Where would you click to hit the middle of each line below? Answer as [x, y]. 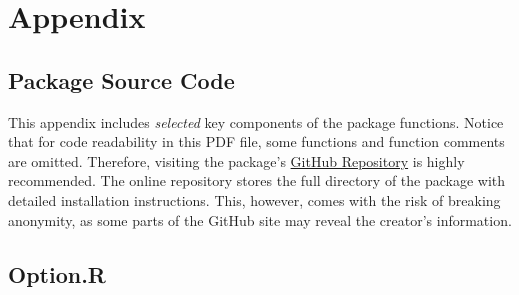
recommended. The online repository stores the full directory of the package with [257, 180]
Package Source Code [121, 79]
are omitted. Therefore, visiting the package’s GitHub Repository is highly [236, 160]
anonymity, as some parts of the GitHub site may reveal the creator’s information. [260, 219]
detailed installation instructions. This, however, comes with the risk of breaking [254, 199]
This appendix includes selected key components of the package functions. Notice [256, 121]
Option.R [57, 273]
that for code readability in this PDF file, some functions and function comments [256, 141]
